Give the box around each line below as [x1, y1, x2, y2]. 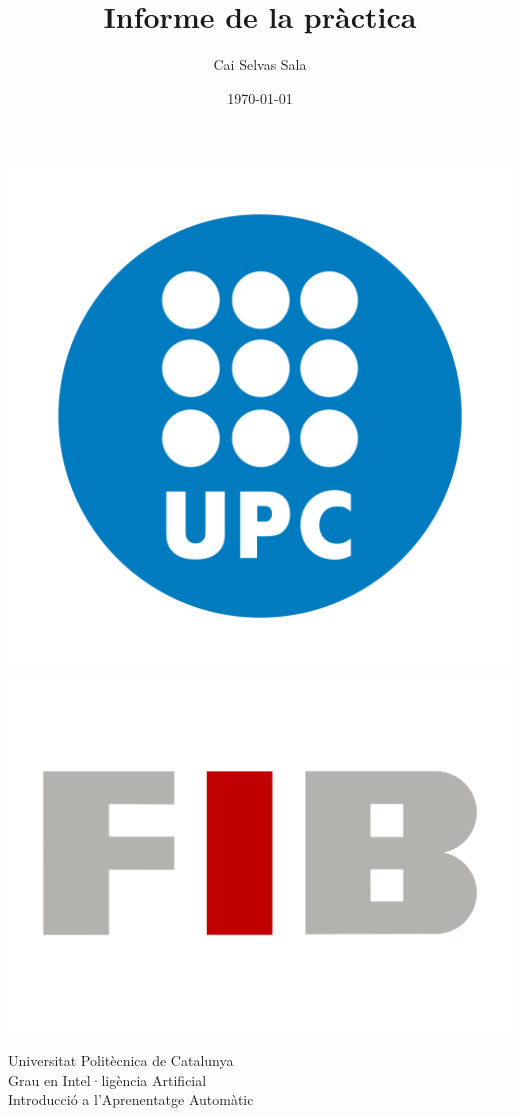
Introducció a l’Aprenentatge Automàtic [8, 1089, 254, 1110]
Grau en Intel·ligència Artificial [8, 1069, 207, 1090]
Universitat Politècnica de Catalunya [8, 1050, 234, 1071]
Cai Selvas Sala [213, 54, 307, 75]
